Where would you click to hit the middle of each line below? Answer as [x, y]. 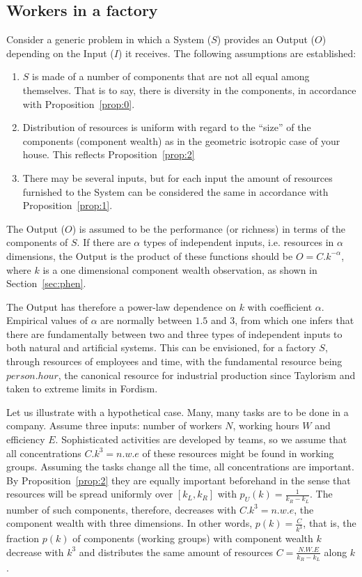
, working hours [266, 425]
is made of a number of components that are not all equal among [171, 76]
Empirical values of [47, 320]
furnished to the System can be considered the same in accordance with [175, 191]
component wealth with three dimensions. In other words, [129, 523]
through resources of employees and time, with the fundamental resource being [174, 361]
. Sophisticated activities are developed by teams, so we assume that [201, 439]
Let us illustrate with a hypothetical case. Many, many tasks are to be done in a [178, 411]
